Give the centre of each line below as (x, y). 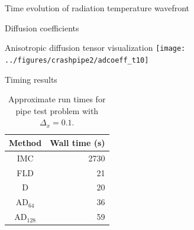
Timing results (31, 79)
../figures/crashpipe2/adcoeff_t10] (77, 60)
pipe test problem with (57, 110)
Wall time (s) (77, 142)
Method (25, 142)
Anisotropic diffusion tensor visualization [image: (95, 48)
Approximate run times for (57, 99)
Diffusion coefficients (42, 27)
